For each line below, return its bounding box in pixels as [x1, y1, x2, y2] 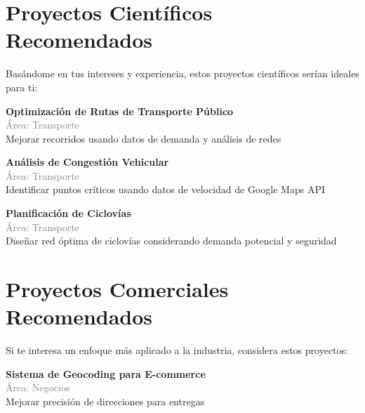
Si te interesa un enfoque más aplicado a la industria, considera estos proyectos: [6, 343, 348, 358]
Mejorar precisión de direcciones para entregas [6, 393, 205, 408]
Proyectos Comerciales [6, 275, 229, 303]
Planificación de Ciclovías [6, 206, 131, 221]
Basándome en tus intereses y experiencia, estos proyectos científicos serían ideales [6, 66, 359, 81]
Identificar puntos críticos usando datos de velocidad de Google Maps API [6, 182, 325, 197]
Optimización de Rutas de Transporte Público [6, 103, 234, 118]
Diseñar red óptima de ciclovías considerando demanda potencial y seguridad [6, 233, 337, 248]
